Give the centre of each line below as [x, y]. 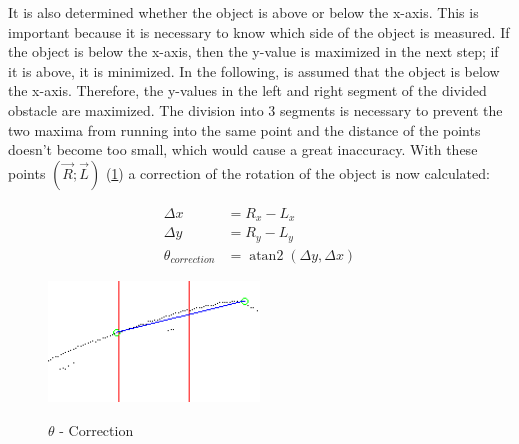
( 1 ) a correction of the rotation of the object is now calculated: [297, 172]
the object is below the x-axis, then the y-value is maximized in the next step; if [253, 51]
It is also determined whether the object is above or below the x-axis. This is [243, 12]
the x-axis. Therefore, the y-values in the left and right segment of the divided [247, 90]
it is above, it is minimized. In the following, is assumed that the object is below [254, 70]
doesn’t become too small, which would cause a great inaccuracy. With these [243, 149]
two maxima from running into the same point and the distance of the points [244, 129]
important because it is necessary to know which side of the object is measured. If [259, 31]
